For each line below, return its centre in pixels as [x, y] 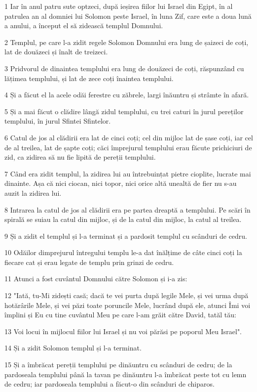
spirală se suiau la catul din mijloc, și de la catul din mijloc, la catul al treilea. [123, 219]
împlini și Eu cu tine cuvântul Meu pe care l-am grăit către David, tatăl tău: [120, 315]
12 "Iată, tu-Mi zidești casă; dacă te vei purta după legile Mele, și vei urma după [127, 295]
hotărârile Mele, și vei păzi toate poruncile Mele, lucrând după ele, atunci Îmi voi [128, 305]
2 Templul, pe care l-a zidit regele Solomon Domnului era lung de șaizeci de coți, [127, 42]
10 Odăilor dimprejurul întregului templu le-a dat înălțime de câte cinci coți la [123, 252]
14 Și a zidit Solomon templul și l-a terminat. [73, 348]
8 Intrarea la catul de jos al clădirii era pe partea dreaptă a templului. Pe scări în [128, 209]
